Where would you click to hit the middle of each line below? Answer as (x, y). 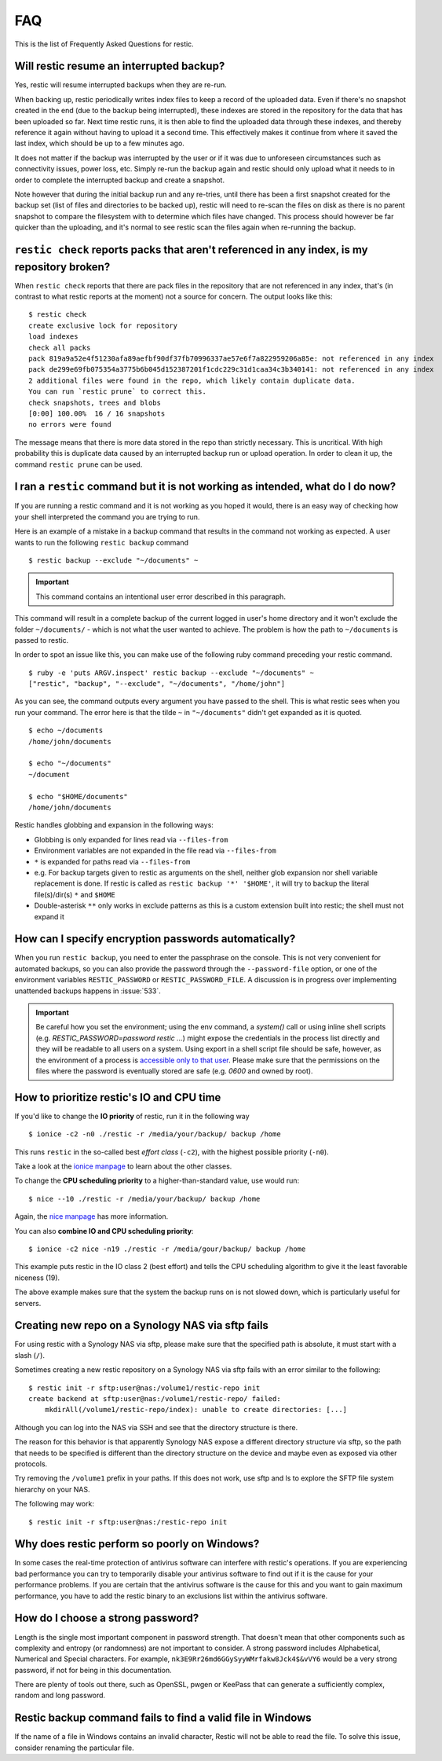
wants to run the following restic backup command (101, 542)
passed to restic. (42, 640)
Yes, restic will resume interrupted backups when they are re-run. (121, 85)
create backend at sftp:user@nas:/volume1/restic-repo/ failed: (155, 1399)
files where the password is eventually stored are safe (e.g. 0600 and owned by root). (174, 1071)
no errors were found (70, 425)
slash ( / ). (29, 1355)
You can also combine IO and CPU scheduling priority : (104, 1231)
